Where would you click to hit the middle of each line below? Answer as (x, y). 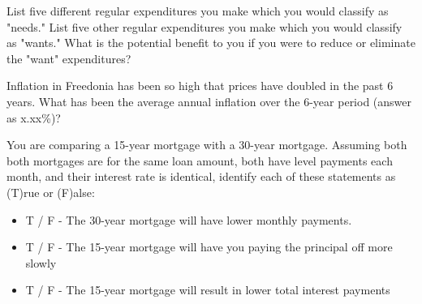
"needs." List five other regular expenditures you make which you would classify (205, 26)
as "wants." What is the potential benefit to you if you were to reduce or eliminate (211, 43)
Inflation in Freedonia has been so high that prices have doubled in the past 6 (200, 86)
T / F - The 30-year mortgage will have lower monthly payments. (189, 219)
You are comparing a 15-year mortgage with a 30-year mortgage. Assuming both (207, 145)
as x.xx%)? (34, 117)
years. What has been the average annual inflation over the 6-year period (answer (209, 101)
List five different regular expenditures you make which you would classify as (198, 11)
